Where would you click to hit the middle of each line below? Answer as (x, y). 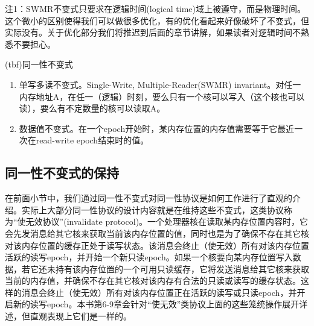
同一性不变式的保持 (62, 173)
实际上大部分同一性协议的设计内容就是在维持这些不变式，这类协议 (152, 209)
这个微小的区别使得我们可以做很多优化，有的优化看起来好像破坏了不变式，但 (157, 20)
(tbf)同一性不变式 (39, 64)
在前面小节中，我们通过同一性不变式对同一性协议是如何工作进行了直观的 (149, 198)
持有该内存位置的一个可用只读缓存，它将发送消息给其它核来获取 (182, 268)
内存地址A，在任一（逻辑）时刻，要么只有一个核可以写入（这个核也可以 (162, 96)
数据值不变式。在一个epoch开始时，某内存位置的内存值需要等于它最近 (157, 128)
